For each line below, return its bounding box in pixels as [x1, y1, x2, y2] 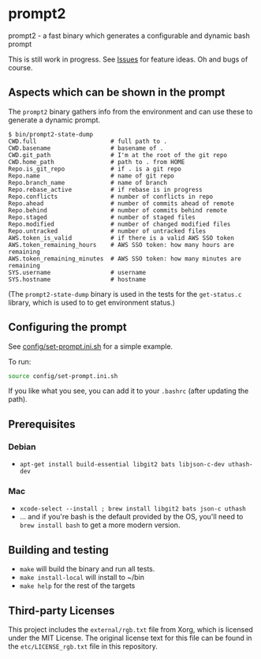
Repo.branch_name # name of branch [8, 178, 168, 186]
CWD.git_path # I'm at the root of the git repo [8, 151, 227, 159]
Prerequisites [8, 417, 76, 431]
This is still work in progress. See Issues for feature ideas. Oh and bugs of [8, 54, 248, 64]
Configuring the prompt [8, 320, 128, 334]
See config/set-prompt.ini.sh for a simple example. [8, 341, 173, 351]
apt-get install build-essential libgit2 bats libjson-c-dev [19, 461, 226, 469]
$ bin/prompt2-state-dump [8, 130, 93, 138]
